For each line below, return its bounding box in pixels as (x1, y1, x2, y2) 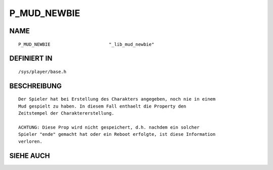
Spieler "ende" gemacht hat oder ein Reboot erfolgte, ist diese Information (18, 131, 216, 137)
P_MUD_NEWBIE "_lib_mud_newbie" (18, 41, 154, 47)
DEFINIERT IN (9, 54, 53, 63)
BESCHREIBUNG (9, 81, 62, 90)
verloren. (18, 138, 42, 144)
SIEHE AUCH (9, 151, 50, 160)
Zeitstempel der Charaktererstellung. (18, 111, 115, 116)
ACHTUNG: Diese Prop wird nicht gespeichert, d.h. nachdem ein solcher (18, 124, 200, 130)
